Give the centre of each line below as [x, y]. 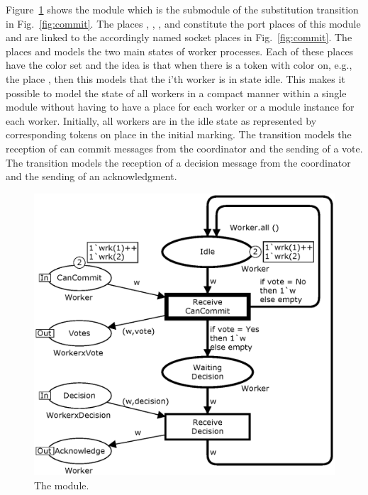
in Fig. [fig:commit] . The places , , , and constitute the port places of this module [183, 23]
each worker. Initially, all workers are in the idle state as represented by [161, 120]
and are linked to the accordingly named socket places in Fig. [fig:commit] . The [179, 37]
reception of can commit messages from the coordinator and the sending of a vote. [184, 148]
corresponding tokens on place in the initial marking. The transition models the [179, 134]
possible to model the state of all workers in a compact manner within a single [176, 93]
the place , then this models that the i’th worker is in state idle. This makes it [175, 78]
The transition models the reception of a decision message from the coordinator [178, 162]
